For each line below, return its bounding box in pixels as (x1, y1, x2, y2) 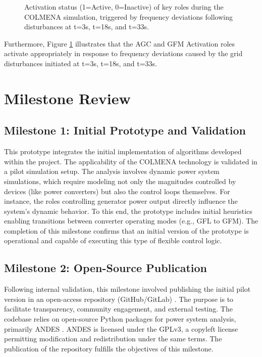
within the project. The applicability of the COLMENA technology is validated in (4, 156, 257, 166)
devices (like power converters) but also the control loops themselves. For (4, 186, 230, 196)
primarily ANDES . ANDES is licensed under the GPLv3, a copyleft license (4, 323, 238, 334)
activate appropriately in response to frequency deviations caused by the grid (4, 48, 243, 59)
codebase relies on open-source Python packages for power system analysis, (4, 314, 236, 324)
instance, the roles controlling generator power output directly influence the (4, 196, 238, 206)
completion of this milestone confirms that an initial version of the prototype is (4, 225, 249, 236)
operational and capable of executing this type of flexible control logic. (4, 235, 222, 246)
